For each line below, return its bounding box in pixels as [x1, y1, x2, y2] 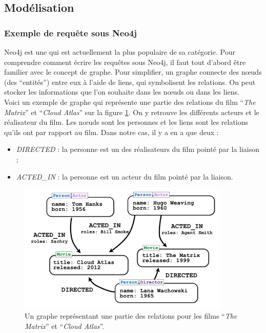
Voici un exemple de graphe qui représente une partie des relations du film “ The [4, 96, 256, 107]
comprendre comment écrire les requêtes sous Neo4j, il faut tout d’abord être [4, 56, 246, 67]
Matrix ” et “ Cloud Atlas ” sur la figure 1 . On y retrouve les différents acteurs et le [4, 106, 259, 117]
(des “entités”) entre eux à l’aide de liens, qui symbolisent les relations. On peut [4, 76, 256, 87]
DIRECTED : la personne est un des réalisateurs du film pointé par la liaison [16, 144, 260, 154]
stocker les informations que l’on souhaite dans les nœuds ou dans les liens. [4, 86, 239, 97]
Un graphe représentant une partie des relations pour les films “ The [25, 310, 237, 321]
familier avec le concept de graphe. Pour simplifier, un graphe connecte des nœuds [4, 66, 262, 77]
